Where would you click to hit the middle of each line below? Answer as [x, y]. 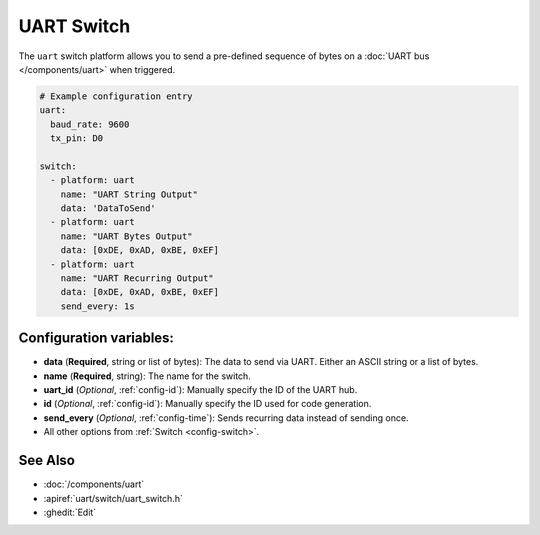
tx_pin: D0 [77, 138]
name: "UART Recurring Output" [137, 278]
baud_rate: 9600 [90, 124]
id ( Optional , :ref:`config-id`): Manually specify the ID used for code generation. [207, 404]
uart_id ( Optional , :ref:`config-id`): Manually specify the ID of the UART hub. [200, 390]
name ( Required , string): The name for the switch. [147, 376]
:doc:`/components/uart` [94, 484]
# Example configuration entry [116, 96]
